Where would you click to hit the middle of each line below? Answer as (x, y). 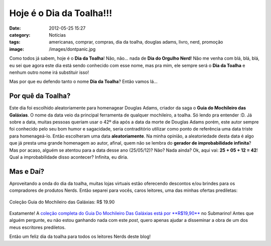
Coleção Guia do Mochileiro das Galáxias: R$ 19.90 (62, 202)
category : (20, 35)
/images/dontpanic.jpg (72, 49)
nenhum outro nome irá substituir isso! (49, 72)
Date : (15, 28)
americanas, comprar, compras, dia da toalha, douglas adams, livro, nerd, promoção (136, 42)
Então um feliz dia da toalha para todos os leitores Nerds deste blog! (80, 236)
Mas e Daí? (27, 171)
